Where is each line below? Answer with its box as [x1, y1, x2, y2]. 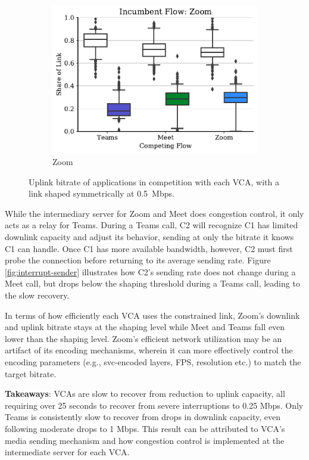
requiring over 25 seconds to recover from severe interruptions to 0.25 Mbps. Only [5, 399, 304, 411]
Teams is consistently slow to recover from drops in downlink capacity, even [5, 411, 280, 423]
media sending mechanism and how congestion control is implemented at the [5, 434, 285, 446]
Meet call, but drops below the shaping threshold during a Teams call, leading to [5, 277, 300, 290]
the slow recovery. [5, 288, 70, 301]
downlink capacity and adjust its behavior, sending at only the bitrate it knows [5, 231, 294, 243]
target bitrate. [5, 367, 57, 380]
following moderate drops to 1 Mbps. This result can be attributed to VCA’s [5, 422, 285, 434]
